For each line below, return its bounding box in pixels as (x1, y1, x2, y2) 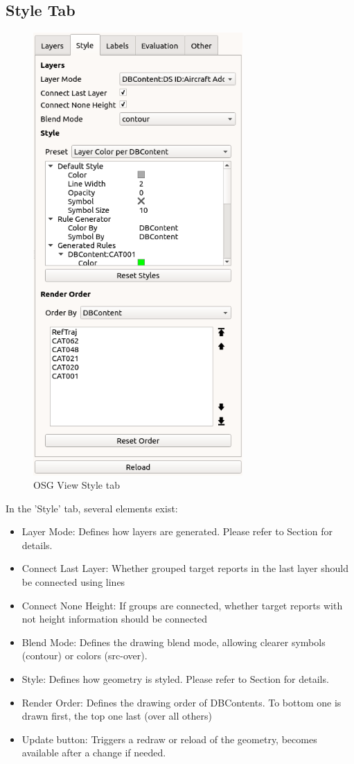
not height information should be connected (21, 611, 208, 626)
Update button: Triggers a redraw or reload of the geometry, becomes (21, 731, 317, 746)
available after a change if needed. (21, 745, 166, 760)
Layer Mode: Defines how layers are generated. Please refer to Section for (21, 524, 333, 539)
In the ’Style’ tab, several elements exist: (6, 501, 178, 515)
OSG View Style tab (33, 478, 120, 492)
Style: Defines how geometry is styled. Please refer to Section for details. (21, 672, 329, 686)
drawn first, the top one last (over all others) (21, 709, 212, 723)
